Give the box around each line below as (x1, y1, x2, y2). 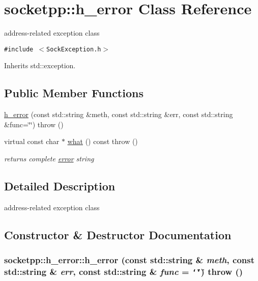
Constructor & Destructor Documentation (4, 227, 232, 242)
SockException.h (46, 45, 101, 53)
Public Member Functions (4, 85, 144, 101)
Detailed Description (4, 178, 116, 193)
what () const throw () (67, 136, 138, 147)
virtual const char (4, 136, 60, 147)
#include (4, 45, 34, 53)
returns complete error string (4, 153, 94, 163)
